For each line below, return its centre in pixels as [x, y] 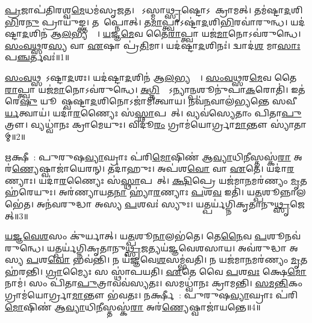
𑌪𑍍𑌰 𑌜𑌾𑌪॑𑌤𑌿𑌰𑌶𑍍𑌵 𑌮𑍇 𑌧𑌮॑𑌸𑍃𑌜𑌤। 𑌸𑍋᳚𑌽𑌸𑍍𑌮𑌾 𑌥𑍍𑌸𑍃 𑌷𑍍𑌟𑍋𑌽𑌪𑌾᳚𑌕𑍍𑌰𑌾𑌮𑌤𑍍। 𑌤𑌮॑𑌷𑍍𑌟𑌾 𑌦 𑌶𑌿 [154, 10]
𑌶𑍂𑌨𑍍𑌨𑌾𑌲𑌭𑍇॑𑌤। [284, 192]
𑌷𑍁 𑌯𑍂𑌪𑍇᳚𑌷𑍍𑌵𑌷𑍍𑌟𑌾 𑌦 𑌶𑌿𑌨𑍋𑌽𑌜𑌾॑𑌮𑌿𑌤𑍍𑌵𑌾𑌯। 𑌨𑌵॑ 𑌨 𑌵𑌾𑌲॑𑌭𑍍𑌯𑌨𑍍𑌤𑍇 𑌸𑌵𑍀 [159, 101]
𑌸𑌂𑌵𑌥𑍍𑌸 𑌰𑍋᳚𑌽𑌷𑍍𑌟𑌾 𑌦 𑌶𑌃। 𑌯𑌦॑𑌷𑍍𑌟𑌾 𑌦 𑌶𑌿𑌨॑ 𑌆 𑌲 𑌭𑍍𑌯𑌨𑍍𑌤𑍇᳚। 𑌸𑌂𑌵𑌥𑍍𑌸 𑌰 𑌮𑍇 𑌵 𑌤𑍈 [151, 77]
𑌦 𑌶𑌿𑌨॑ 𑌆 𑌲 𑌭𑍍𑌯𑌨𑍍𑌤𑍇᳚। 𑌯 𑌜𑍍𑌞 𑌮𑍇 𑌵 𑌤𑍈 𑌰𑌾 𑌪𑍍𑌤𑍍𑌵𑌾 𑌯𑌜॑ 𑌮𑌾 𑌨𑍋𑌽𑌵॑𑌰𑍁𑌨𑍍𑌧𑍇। [161, 33]
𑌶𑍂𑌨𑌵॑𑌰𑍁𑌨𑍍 [283, 236]
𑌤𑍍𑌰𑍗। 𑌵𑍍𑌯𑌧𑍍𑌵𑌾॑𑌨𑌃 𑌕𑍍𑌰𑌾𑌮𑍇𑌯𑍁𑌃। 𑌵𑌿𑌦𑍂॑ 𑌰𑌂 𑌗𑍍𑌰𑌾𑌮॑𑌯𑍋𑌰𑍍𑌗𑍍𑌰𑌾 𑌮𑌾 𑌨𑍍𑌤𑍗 [136, 124]
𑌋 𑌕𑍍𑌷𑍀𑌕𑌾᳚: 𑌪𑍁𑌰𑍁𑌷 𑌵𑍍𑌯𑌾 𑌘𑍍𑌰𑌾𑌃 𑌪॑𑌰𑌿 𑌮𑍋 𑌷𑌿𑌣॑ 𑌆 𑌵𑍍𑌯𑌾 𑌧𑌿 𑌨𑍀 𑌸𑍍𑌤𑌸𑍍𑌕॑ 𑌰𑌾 [148, 156]
